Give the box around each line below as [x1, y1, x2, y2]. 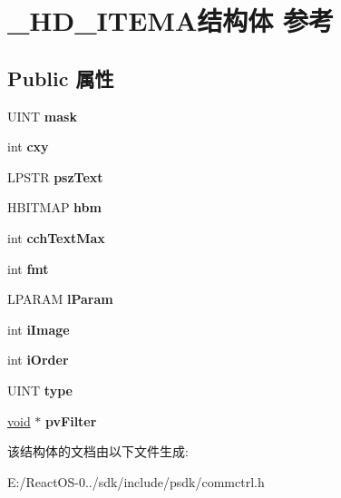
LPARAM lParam [7, 289, 113, 308]
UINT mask [7, 106, 77, 125]
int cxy [7, 137, 49, 156]
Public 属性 [7, 63, 114, 92]
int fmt [7, 259, 49, 278]
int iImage [7, 319, 70, 338]
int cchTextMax [7, 228, 105, 247]
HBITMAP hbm [7, 198, 102, 217]
